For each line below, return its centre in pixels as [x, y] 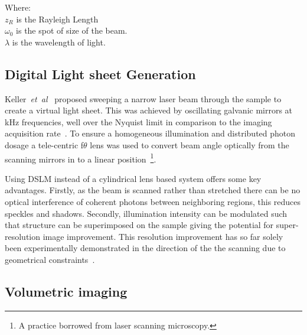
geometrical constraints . [50, 259]
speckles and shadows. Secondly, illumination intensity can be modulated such [146, 213]
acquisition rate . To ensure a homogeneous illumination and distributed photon [150, 133]
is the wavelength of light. [59, 42]
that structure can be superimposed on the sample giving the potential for [139, 225]
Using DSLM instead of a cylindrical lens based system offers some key [133, 178]
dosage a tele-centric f [44, 144]
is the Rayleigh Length [57, 19]
